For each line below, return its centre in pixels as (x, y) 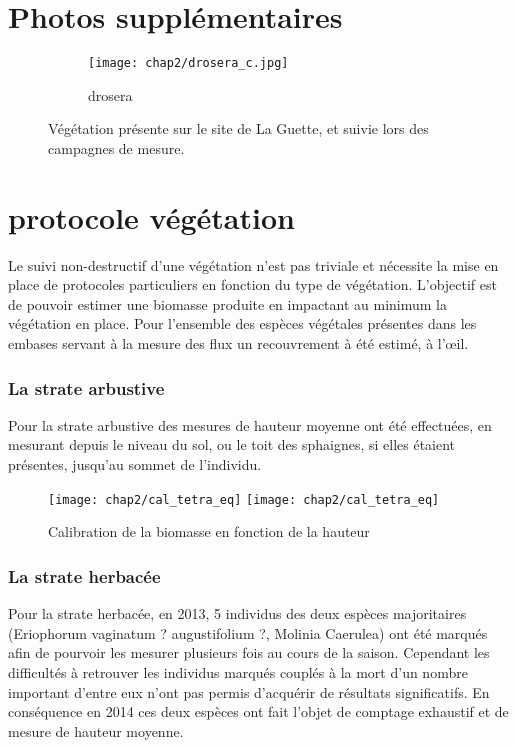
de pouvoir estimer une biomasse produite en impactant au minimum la (228, 303)
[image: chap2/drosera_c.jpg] (188, 63)
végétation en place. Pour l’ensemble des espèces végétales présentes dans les (242, 323)
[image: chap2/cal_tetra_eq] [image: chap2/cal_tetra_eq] (244, 499)
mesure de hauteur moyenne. (96, 730)
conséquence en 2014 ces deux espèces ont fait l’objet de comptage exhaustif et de (258, 711)
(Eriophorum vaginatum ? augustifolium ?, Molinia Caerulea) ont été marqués (248, 632)
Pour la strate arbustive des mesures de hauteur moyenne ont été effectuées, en (250, 424)
